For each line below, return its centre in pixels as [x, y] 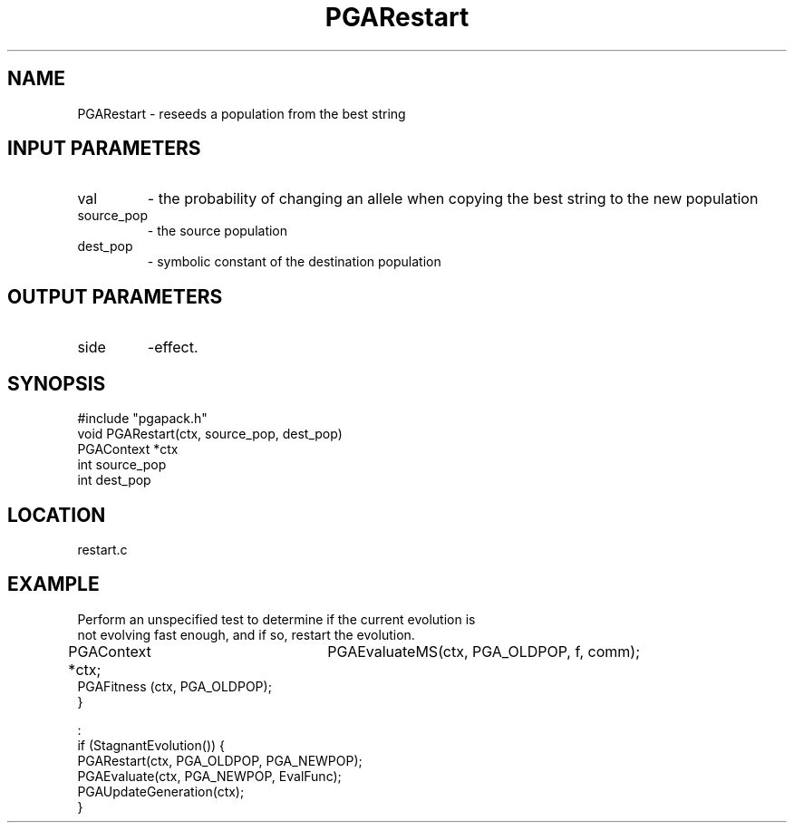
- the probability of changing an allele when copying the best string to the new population [453, 199]
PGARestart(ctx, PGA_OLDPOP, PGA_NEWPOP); [220, 760]
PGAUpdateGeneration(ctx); [161, 791]
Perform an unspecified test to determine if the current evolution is [276, 619]
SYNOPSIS [57, 383]
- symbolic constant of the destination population [294, 262]
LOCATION [57, 515]
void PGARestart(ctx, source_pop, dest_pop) [210, 434]
